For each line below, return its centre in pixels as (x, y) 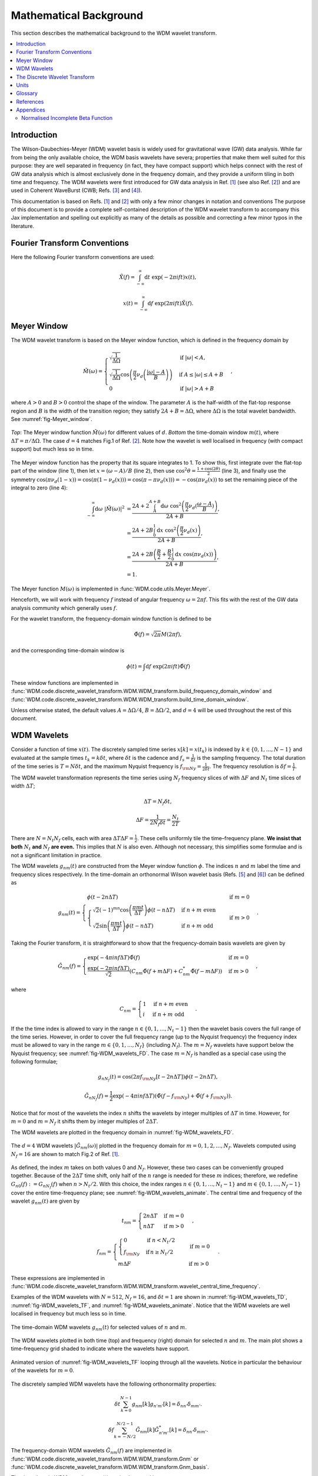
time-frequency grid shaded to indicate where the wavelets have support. (100, 1348)
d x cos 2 (167, 530)
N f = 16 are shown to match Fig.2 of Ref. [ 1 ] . (65, 1155)
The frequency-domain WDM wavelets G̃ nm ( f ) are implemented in (91, 1451)
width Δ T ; (23, 786)
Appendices (31, 110)
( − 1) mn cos (114, 909)
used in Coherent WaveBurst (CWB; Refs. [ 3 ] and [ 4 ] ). (77, 190)
